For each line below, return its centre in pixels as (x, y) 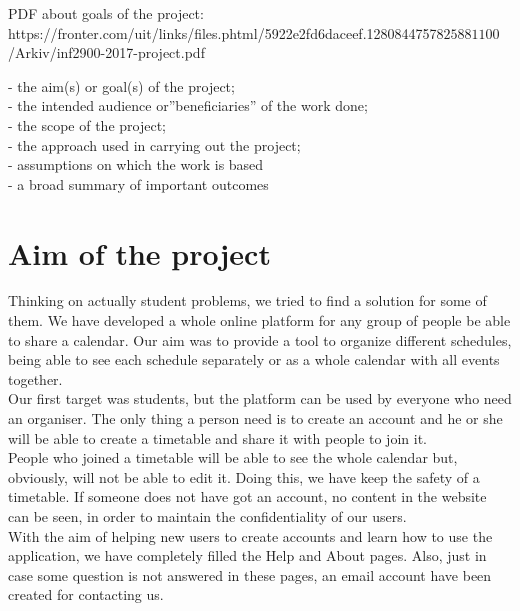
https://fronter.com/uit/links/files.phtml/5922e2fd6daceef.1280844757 (222, 32)
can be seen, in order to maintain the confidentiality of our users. (207, 516)
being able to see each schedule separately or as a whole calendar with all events (254, 359)
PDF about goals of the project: (106, 13)
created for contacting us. (86, 594)
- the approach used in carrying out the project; (154, 144)
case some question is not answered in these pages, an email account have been (250, 574)
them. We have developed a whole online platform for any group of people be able (259, 320)
